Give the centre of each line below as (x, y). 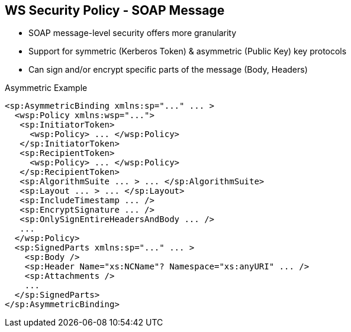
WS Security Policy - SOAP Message (115, 10)
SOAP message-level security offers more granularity (133, 33)
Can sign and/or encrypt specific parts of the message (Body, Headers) (168, 70)
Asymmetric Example (46, 88)
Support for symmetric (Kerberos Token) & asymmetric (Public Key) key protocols (188, 51)
